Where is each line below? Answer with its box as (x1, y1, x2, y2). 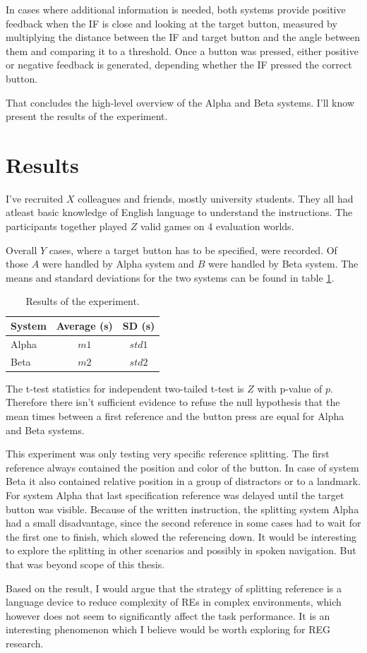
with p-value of (257, 381, 323, 395)
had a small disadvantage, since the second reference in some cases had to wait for (6, 515, 361, 530)
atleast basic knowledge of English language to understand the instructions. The (6, 205, 353, 220)
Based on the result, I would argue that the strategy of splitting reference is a (6, 580, 342, 595)
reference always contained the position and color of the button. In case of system (6, 460, 359, 474)
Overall (6, 242, 37, 257)
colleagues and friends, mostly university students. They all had (78, 191, 354, 205)
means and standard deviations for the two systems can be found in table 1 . (6, 270, 335, 284)
